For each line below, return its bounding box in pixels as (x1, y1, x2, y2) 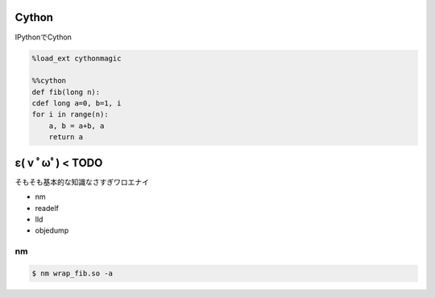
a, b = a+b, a (48, 121, 105, 130)
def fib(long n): (31, 87, 101, 97)
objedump (35, 226, 69, 235)
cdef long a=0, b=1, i (31, 99, 122, 108)
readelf (35, 203, 60, 213)
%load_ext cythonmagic (31, 53, 122, 63)
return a (48, 133, 84, 142)
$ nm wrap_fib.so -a (31, 268, 113, 278)
